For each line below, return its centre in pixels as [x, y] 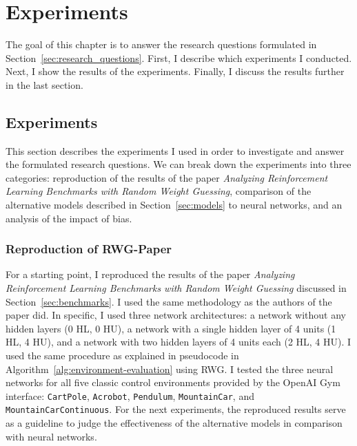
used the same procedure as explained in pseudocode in [122, 355]
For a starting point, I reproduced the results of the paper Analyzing [150, 274]
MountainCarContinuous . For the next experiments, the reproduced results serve [176, 409]
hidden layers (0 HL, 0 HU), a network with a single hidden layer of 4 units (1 [171, 328]
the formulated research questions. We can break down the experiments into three [178, 164]
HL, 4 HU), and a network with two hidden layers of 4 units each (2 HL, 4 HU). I [178, 342]
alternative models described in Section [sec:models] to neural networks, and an [174, 205]
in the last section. [44, 84]
